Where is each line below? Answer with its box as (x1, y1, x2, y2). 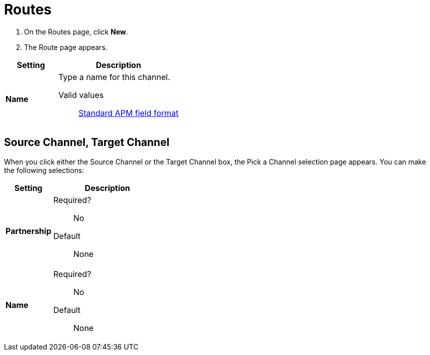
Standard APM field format (78, 107, 179, 118)
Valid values (58, 89, 104, 100)
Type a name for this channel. (58, 71, 170, 82)
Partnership (6, 225, 52, 236)
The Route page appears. (24, 42, 108, 51)
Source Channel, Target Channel (4, 136, 170, 149)
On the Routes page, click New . (24, 27, 128, 36)
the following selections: (4, 165, 84, 174)
